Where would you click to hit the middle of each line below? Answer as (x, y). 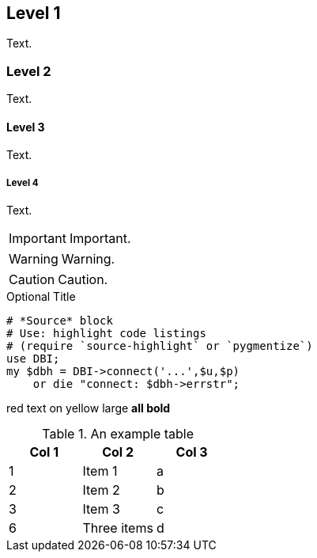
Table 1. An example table (118, 434)
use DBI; (33, 359)
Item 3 (101, 509)
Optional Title (41, 297)
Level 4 (23, 182)
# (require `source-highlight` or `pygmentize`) (160, 346)
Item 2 (101, 490)
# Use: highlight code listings (106, 334)
